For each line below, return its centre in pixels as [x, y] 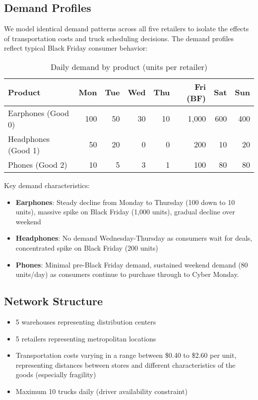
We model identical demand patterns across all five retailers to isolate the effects [127, 29]
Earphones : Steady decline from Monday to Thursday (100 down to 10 [125, 202]
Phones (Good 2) [38, 164]
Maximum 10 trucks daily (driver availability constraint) [101, 391]
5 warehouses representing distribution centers [86, 321]
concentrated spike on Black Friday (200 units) [87, 247]
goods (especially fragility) [56, 374]
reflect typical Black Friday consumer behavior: [76, 48]
